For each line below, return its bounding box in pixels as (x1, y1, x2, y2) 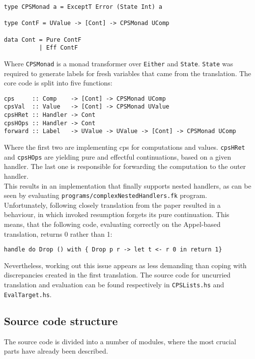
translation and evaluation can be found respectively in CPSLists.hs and (4, 279, 225, 290)
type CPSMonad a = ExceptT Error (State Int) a (4, 3, 163, 10)
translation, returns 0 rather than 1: (4, 228, 113, 239)
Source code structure (4, 313, 118, 328)
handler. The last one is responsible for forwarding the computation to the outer (4, 161, 246, 171)
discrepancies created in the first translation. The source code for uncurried (4, 270, 231, 280)
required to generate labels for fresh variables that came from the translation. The (4, 68, 252, 78)
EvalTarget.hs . (4, 289, 52, 299)
